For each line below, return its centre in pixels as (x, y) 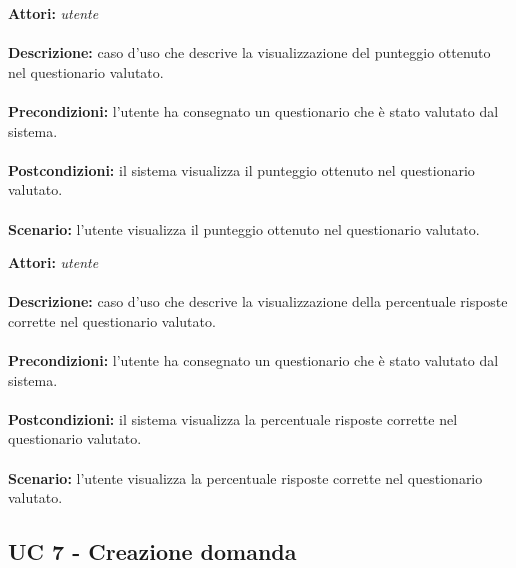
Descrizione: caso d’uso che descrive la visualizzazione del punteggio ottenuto (249, 52)
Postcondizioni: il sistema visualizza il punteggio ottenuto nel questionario (241, 169)
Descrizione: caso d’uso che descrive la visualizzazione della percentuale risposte (258, 301)
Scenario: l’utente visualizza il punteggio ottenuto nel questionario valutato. (244, 228)
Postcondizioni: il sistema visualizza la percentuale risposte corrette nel (233, 418)
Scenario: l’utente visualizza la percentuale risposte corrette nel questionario (245, 477)
